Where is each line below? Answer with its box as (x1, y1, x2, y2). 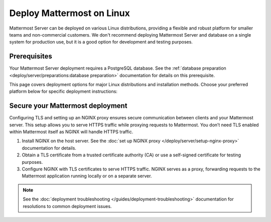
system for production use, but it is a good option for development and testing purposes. (9, 39, 193, 45)
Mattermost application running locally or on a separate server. (22, 173, 152, 179)
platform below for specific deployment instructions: (9, 88, 118, 95)
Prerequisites (9, 52, 52, 61)
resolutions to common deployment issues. (23, 203, 112, 209)
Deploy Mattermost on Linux (9, 8, 130, 19)
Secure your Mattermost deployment (9, 102, 127, 110)
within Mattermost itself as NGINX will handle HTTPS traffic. (9, 129, 133, 135)
